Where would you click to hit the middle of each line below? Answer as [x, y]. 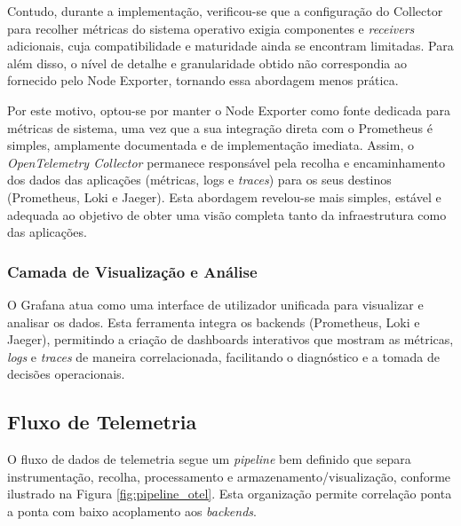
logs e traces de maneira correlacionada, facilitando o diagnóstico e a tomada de [223, 356]
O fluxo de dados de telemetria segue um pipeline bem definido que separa [209, 459]
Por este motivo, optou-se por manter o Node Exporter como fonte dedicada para [229, 110]
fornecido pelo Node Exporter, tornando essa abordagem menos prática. [203, 80]
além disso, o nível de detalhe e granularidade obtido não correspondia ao [207, 63]
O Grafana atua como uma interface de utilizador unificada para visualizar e [215, 304]
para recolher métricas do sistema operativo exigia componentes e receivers [211, 28]
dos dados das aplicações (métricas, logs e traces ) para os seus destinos [199, 180]
